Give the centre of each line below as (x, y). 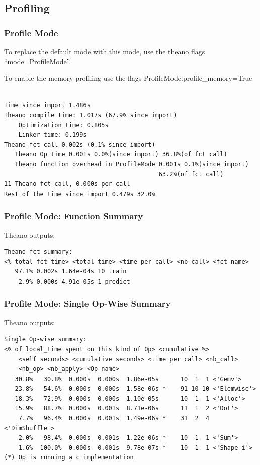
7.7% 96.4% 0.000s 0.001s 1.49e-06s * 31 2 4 (114, 418)
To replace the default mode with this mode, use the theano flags (105, 51)
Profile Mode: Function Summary (74, 216)
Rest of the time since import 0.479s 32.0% (80, 194)
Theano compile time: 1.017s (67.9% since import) (91, 115)
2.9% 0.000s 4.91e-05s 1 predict (74, 281)
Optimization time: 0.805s (63, 125)
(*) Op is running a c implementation (69, 458)
